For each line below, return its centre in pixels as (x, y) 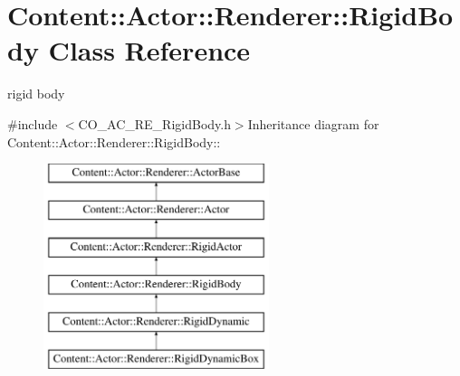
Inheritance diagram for (313, 123)
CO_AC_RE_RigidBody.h (154, 123)
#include (33, 123)
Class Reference (149, 50)
